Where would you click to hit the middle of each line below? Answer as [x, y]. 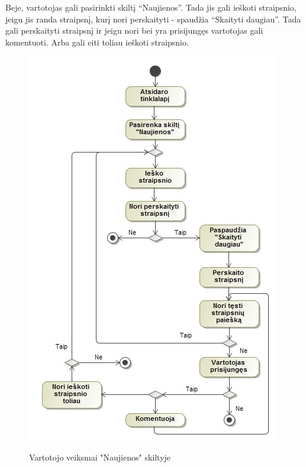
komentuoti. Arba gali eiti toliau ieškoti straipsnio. [97, 42]
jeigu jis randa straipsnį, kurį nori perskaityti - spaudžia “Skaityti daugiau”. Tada [153, 19]
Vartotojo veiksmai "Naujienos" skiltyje [100, 457]
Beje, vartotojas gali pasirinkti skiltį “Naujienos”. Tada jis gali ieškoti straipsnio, [151, 7]
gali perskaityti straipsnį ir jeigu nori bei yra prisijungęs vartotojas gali [134, 30]
